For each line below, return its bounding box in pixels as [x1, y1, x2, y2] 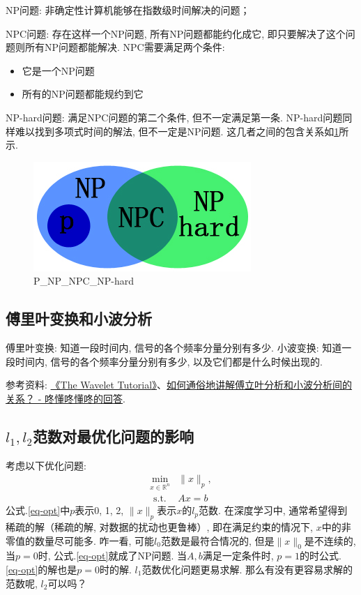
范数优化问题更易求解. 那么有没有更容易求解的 [141, 562, 353, 576]
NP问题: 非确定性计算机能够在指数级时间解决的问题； [6, 3, 250, 17]
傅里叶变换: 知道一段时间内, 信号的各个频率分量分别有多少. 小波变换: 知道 [6, 340, 342, 355]
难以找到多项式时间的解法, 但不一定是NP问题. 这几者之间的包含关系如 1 [15, 123, 339, 138]
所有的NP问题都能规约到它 [22, 86, 144, 101]
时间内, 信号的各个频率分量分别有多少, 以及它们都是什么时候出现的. [15, 354, 323, 368]
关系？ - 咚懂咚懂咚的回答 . [6, 391, 125, 405]
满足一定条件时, [202, 548, 274, 563]
